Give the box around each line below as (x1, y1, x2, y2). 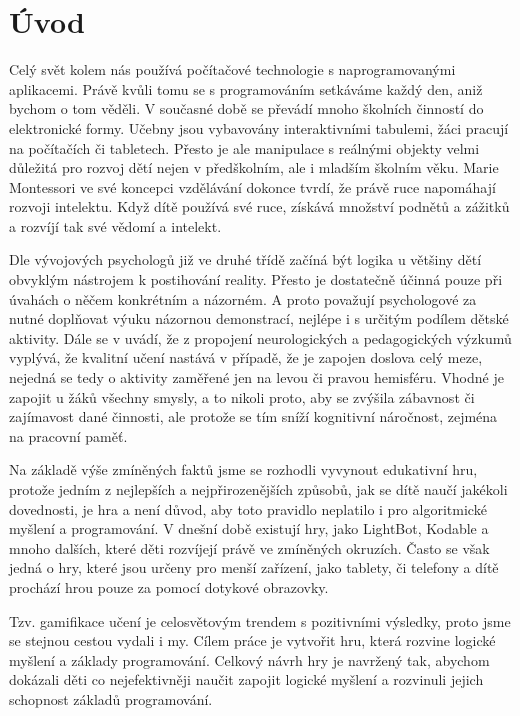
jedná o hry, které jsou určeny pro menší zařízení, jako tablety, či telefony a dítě (9, 557, 499, 578)
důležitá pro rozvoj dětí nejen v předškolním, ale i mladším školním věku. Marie (9, 157, 499, 178)
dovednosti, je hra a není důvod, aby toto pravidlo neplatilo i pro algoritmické (9, 498, 487, 519)
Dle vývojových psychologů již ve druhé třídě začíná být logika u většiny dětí (9, 249, 482, 270)
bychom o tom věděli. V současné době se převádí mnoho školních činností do (9, 98, 484, 119)
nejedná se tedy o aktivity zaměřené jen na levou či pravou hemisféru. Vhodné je (9, 367, 504, 388)
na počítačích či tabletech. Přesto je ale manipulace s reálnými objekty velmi (9, 137, 480, 158)
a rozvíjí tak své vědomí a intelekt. (9, 215, 222, 236)
